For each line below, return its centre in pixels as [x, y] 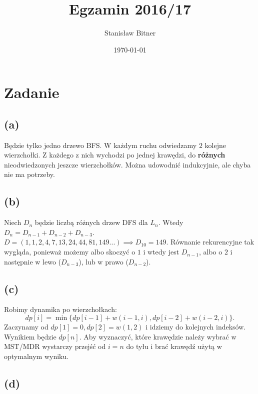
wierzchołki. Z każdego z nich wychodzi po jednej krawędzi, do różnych [115, 155]
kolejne [215, 145]
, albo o [211, 252]
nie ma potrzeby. [29, 174]
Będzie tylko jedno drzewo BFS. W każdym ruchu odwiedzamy [100, 145]
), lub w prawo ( [103, 261]
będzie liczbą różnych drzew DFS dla [91, 222]
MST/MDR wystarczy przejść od [55, 346]
